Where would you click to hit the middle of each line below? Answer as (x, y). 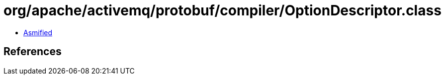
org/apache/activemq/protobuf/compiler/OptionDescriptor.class (222, 10)
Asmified (38, 32)
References (33, 52)
